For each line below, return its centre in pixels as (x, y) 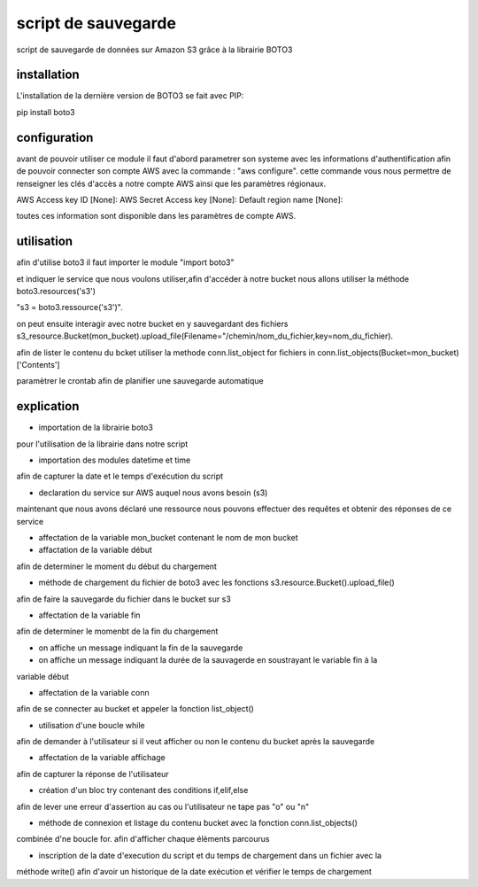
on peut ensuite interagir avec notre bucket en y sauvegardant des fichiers (152, 323)
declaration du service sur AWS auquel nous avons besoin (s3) (153, 493)
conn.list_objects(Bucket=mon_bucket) (388, 352)
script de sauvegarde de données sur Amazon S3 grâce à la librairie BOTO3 (154, 50)
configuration (55, 137)
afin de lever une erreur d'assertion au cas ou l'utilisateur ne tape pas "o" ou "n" (163, 806)
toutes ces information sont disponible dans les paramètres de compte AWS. (156, 216)
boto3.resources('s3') (56, 291)
